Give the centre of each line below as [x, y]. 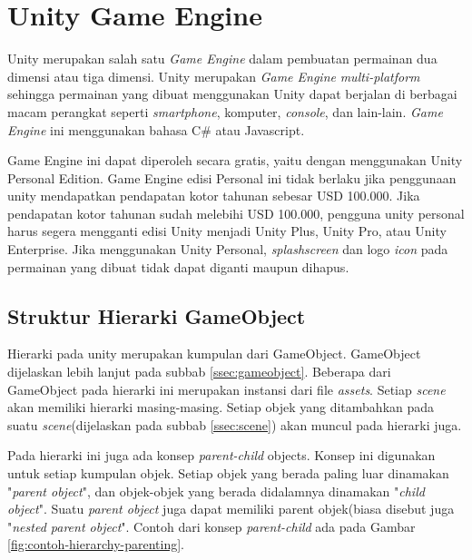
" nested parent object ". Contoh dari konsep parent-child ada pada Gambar [211, 526]
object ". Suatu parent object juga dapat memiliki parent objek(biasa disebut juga [231, 509]
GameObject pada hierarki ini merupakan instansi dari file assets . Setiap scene [226, 389]
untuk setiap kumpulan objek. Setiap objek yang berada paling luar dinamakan [228, 473]
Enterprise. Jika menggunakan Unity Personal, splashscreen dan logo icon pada [228, 249]
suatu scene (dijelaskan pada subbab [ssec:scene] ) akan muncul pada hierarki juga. [235, 424]
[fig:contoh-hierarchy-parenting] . [96, 544]
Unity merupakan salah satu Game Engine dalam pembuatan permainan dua [222, 59]
